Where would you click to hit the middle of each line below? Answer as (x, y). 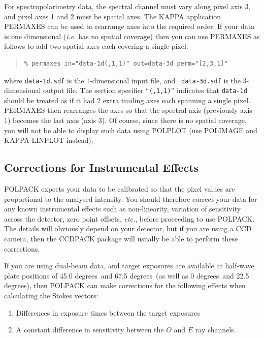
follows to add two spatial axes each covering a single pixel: (96, 46)
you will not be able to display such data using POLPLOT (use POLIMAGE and (131, 130)
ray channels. (216, 330)
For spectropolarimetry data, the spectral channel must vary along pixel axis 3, (127, 6)
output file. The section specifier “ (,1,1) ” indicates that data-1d (145, 90)
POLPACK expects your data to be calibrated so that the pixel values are (120, 189)
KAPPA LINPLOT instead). (49, 140)
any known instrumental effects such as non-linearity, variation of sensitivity (123, 209)
